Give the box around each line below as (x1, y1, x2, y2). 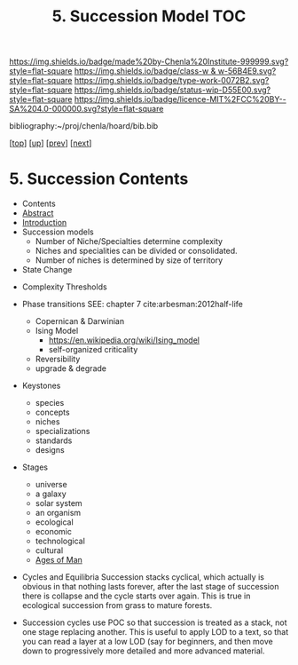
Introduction (21, 218, 67, 228)
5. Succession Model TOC (51, 6, 247, 27)
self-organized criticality (48, 344, 138, 355)
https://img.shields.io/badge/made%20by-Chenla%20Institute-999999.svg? (9, 56, 289, 67)
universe (35, 479, 68, 490)
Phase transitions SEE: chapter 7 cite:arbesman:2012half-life (21, 299, 244, 310)
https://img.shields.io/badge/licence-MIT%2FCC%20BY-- (74, 94, 286, 105)
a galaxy (35, 488, 67, 499)
